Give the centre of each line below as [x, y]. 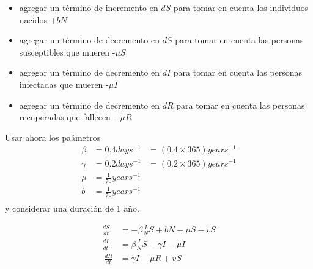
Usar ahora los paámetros [53, 137]
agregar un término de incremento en [89, 7]
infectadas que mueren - [64, 84]
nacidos [33, 19]
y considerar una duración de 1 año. [72, 208]
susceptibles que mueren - [67, 52]
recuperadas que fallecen [65, 117]
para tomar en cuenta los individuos [241, 7]
